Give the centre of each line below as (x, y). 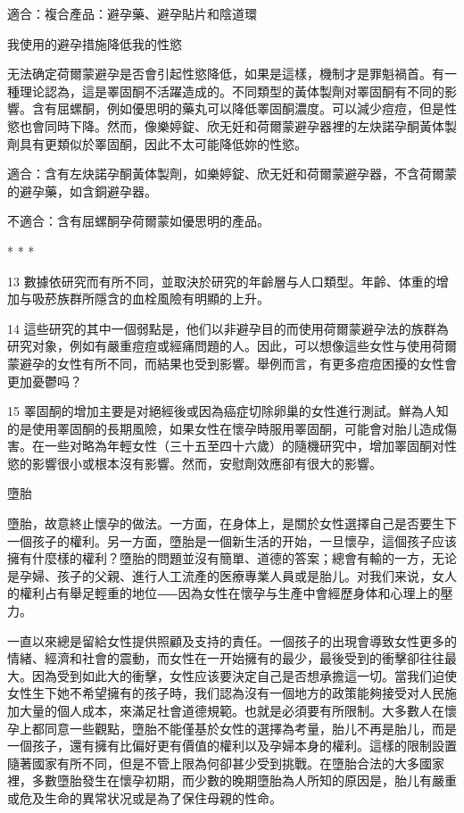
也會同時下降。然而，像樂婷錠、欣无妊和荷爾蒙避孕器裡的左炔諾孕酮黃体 (232, 125)
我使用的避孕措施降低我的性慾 (95, 43)
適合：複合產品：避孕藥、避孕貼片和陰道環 (132, 13)
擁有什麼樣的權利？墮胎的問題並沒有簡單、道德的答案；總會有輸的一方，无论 (232, 558)
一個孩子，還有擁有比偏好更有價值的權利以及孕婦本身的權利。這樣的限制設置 (232, 746)
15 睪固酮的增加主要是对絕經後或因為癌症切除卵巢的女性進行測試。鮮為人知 (228, 411)
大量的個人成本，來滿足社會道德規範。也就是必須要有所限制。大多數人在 (232, 710)
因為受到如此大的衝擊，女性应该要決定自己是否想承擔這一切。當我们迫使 (244, 675)
